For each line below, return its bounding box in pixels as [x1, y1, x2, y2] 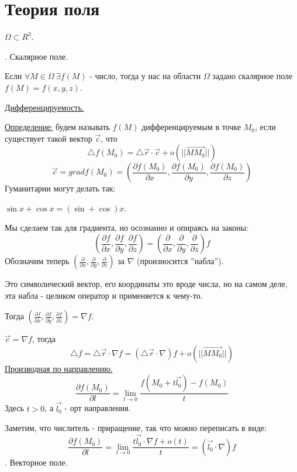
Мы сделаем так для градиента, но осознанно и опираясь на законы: [5, 221, 249, 234]
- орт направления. [64, 402, 131, 414]
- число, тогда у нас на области [89, 70, 201, 82]
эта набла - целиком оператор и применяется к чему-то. [5, 289, 203, 301]
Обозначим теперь [5, 255, 70, 267]
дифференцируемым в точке [141, 121, 241, 133]
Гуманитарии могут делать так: [5, 182, 116, 194]
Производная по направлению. [5, 362, 113, 374]
